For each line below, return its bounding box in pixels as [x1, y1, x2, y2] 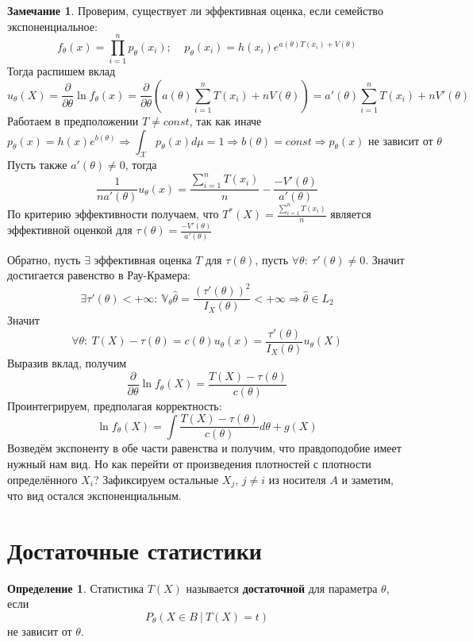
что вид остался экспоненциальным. [7, 486, 182, 503]
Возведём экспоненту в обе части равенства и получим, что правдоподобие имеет [7, 440, 402, 456]
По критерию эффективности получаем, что [7, 206, 219, 222]
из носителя [268, 471, 326, 487]
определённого [7, 471, 78, 487]
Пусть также [7, 156, 67, 173]
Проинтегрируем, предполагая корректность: [7, 397, 222, 413]
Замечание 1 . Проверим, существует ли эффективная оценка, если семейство [7, 2, 383, 18]
